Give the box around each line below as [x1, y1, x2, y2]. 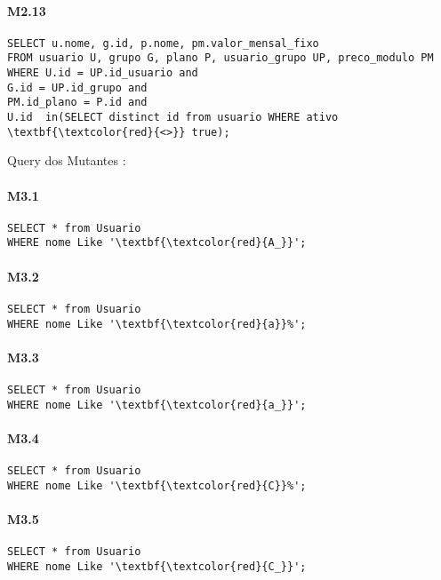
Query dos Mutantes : [7, 151, 126, 170]
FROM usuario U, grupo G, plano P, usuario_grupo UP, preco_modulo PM [7, 52, 434, 65]
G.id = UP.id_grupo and [7, 81, 148, 94]
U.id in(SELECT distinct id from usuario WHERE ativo [7, 111, 339, 124]
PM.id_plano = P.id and [7, 96, 148, 109]
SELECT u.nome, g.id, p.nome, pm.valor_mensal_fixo [7, 36, 319, 50]
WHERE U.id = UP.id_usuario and [7, 67, 198, 80]
